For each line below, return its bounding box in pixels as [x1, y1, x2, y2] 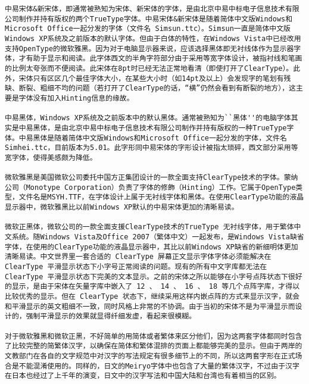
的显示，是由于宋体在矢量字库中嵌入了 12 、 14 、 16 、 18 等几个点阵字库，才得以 [5, 282, 300, 291]
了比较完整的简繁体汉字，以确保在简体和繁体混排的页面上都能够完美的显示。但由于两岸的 [5, 342, 302, 351]
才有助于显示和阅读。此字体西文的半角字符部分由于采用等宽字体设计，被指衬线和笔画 [18, 54, 302, 63]
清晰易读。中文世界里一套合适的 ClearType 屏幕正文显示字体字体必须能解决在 [5, 252, 271, 261]
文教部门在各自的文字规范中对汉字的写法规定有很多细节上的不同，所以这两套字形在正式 [5, 351, 295, 360]
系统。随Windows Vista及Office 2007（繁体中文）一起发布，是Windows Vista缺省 [11, 233, 304, 242]
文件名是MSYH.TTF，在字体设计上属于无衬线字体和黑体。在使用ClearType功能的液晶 [18, 193, 304, 202]
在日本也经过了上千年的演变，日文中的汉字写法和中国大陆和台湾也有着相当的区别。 [5, 371, 281, 380]
